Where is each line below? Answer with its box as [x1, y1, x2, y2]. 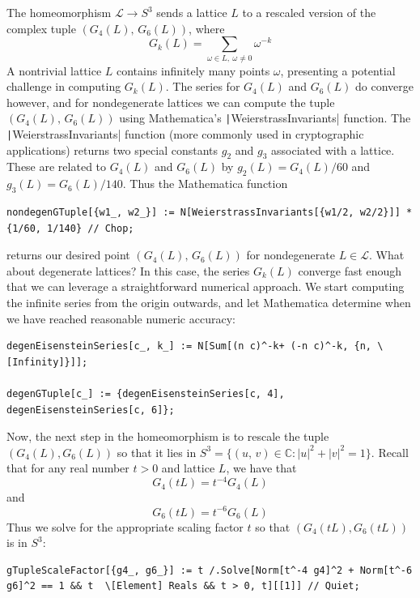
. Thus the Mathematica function [122, 175, 288, 192]
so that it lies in [117, 443, 197, 460]
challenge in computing [6, 78, 121, 95]
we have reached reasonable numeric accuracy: [6, 310, 235, 327]
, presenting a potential [280, 62, 396, 79]
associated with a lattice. [271, 141, 395, 158]
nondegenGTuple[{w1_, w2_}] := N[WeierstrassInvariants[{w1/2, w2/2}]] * [6, 207, 413, 218]
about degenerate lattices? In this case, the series [6, 262, 250, 279]
